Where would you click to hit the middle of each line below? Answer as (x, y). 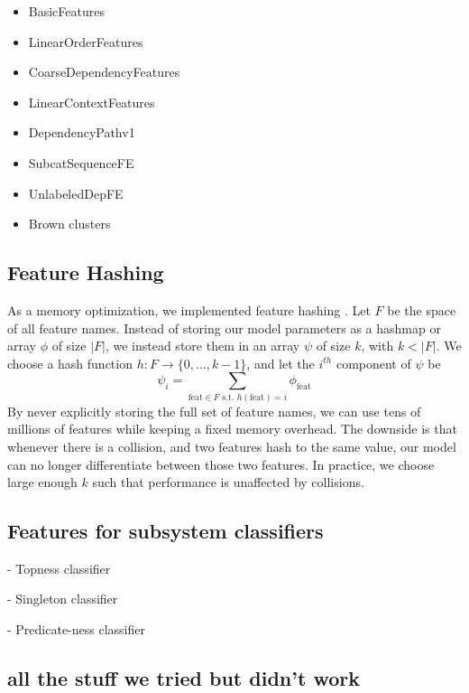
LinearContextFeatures (92, 102)
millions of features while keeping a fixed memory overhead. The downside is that (232, 429)
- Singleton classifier (63, 599)
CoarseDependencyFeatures (104, 72)
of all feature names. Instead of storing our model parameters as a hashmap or (224, 328)
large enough (42, 482)
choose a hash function (70, 363)
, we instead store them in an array (202, 346)
